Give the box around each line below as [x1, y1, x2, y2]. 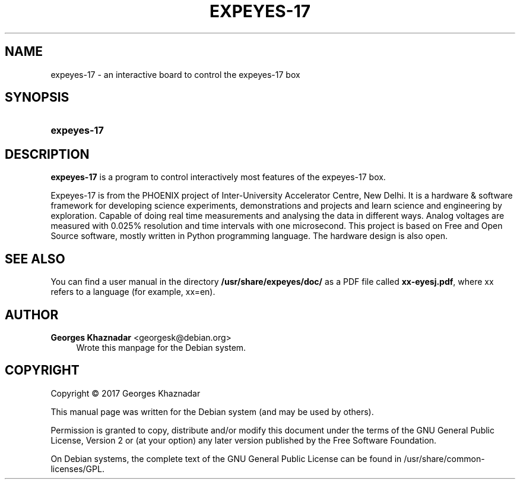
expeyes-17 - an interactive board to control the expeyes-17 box [50, 69, 300, 80]
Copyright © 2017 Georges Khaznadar [50, 388, 201, 398]
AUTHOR [5, 307, 59, 322]
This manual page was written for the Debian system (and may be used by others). [50, 406, 374, 417]
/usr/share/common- [404, 453, 485, 464]
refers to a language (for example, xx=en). [50, 287, 215, 297]
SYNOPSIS [5, 90, 69, 105]
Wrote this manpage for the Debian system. [76, 342, 246, 353]
